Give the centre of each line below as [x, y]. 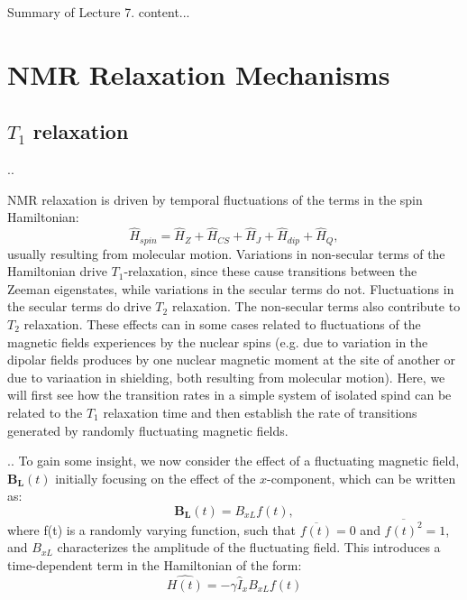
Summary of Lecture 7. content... [99, 12]
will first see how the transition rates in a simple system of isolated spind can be [229, 395]
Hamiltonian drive [57, 271]
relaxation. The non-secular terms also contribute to [316, 306]
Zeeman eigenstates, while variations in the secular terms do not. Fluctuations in [231, 288]
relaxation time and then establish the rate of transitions [260, 412]
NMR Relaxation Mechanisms [199, 74]
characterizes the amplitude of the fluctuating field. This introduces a [249, 547]
